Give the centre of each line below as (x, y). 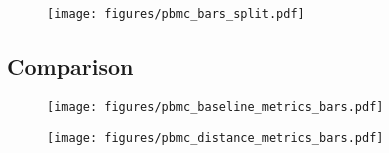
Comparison (70, 66)
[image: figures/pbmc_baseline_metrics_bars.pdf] (215, 106)
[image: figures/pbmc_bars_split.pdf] (176, 14)
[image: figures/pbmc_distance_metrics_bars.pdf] (215, 137)
